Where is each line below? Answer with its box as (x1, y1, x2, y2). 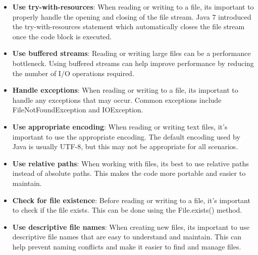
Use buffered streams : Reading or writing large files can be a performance (12, 48, 251, 58)
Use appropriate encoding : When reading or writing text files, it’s (12, 121, 228, 132)
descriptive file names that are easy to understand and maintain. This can (12, 231, 241, 242)
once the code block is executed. (12, 31, 112, 41)
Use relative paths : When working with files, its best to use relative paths (12, 158, 249, 168)
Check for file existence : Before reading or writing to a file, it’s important (12, 195, 250, 205)
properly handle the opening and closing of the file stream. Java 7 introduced (12, 11, 251, 22)
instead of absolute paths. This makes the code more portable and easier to (12, 168, 246, 178)
